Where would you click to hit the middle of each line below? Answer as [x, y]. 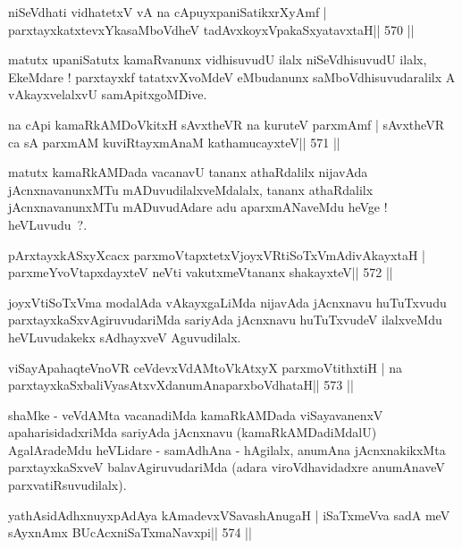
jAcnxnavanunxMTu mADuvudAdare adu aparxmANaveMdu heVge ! [198, 207]
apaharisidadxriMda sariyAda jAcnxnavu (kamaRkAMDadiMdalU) [193, 432]
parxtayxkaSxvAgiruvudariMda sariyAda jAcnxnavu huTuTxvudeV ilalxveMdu [225, 320]
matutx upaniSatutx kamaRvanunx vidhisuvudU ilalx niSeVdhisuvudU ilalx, [218, 59]
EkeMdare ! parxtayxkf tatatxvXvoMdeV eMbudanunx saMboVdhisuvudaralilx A [232, 76]
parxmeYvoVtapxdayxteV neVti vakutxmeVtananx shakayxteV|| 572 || [201, 272]
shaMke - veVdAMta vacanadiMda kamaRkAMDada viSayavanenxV [196, 414]
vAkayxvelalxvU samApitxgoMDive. [108, 94]
